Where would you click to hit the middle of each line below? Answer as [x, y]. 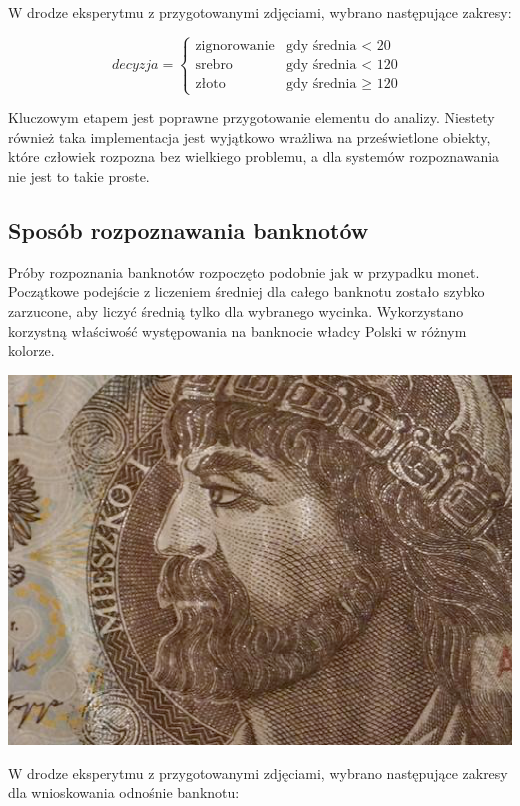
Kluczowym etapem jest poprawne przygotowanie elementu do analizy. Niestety [251, 117]
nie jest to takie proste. [79, 175]
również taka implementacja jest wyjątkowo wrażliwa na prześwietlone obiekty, [249, 136]
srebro [214, 64]
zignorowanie [235, 45]
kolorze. [31, 350]
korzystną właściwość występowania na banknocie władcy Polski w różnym [237, 330]
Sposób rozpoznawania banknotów [188, 229]
